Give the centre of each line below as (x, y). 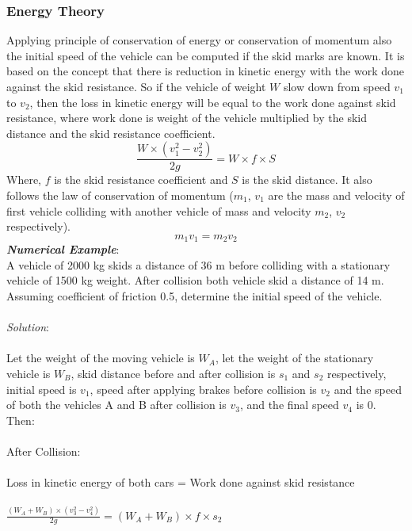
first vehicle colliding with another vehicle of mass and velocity (159, 210)
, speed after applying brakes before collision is (203, 389)
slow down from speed (337, 86)
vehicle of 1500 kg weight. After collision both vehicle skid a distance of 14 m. (195, 280)
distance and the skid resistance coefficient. (111, 133)
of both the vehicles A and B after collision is (116, 405)
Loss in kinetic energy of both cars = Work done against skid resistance (181, 482)
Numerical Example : (63, 249)
